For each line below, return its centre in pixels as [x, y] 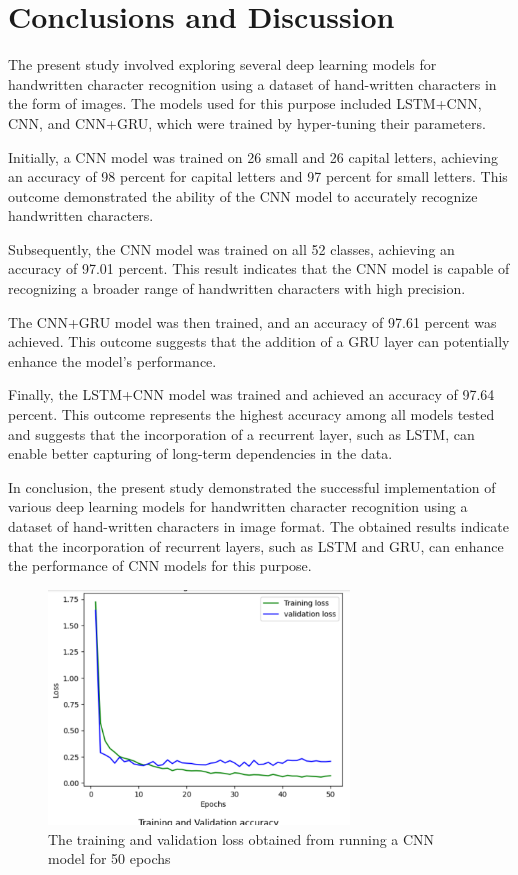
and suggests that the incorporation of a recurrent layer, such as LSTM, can [241, 433]
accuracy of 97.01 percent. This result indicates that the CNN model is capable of [259, 268]
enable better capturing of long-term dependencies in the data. [200, 453]
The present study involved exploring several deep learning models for [222, 64]
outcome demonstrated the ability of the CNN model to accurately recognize [243, 195]
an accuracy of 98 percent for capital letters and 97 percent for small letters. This [258, 176]
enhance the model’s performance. [112, 360]
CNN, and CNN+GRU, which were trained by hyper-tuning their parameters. [247, 122]
